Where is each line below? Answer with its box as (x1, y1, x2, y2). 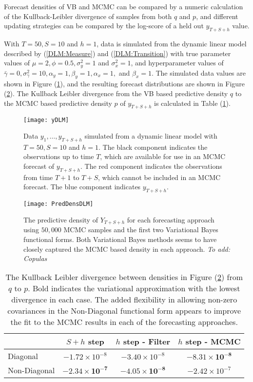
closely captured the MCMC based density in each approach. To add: (23, 243, 231, 254)
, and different (196, 11, 238, 21)
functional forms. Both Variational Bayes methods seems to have (23, 234, 217, 244)
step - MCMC (185, 335, 241, 347)
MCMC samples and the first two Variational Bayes (63, 224, 218, 235)
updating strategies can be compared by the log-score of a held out (4, 20, 204, 31)
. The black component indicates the (98, 141, 208, 152)
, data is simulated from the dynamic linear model (97, 38, 247, 48)
